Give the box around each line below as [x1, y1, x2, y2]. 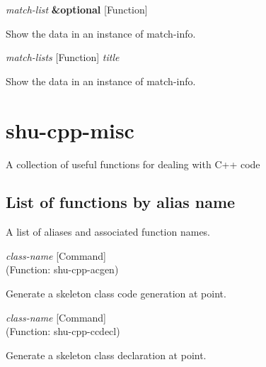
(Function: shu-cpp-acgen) [6, 262, 119, 277]
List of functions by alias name [6, 191, 236, 213]
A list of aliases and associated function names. [6, 224, 211, 239]
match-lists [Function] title [6, 50, 120, 65]
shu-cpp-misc [6, 115, 134, 144]
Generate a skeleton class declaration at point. [6, 347, 207, 362]
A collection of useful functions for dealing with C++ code [6, 156, 260, 171]
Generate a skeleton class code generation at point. [6, 286, 226, 301]
